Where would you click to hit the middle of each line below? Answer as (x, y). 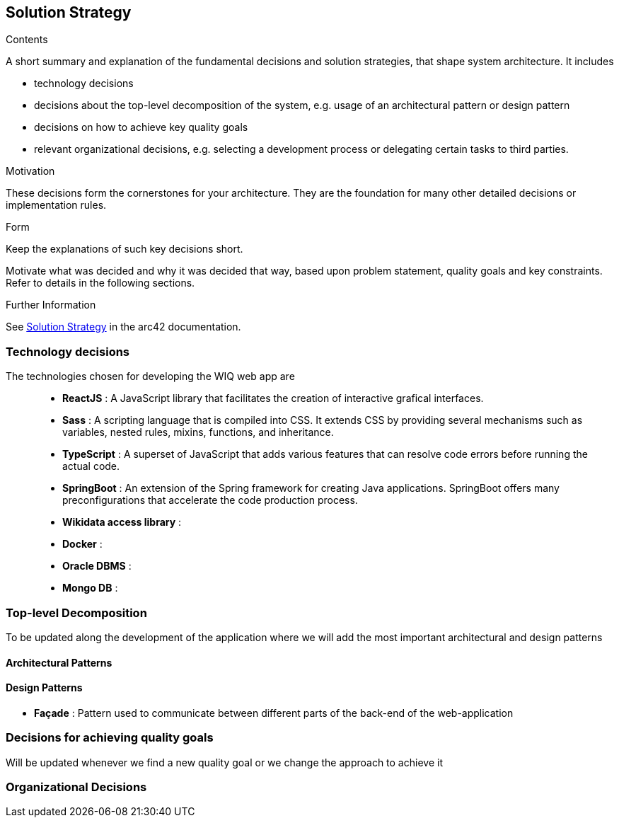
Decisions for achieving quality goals (110, 738)
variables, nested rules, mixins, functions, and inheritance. (198, 432)
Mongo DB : (90, 588)
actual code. (91, 466)
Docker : (82, 544)
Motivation (30, 171)
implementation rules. (56, 205)
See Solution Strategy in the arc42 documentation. (123, 327)
